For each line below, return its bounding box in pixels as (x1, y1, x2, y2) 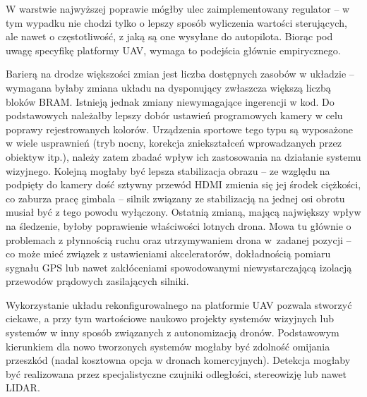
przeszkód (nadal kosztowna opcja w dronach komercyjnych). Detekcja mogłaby (6, 353, 351, 367)
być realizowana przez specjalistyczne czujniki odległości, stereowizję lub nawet (6, 366, 347, 381)
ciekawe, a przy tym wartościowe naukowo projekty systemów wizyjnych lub (6, 311, 335, 326)
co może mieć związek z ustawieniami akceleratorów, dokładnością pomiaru (6, 246, 331, 261)
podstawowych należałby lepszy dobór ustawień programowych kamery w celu (6, 108, 343, 123)
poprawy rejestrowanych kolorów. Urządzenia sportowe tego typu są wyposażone (6, 121, 354, 136)
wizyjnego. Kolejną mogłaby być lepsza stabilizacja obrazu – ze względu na (6, 163, 330, 178)
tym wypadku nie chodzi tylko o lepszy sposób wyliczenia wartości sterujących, (6, 15, 347, 30)
